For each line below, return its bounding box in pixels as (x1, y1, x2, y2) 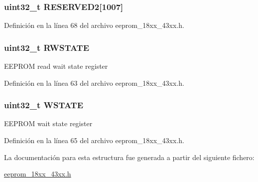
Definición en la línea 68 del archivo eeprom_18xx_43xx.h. (4, 20, 184, 30)
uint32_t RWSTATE (4, 41, 90, 53)
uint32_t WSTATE (4, 99, 84, 111)
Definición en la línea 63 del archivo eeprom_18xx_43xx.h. (4, 77, 184, 88)
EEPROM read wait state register (4, 61, 108, 71)
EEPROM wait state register (4, 118, 93, 129)
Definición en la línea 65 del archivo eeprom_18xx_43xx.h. (4, 135, 184, 146)
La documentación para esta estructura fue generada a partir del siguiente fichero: (4, 152, 255, 162)
